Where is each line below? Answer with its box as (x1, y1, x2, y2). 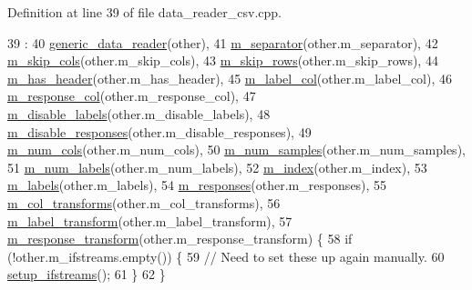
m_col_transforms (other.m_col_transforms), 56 (7, 193, 281, 212)
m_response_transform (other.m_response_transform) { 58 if (7, 229, 353, 248)
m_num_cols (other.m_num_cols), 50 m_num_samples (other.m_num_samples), (7, 140, 466, 159)
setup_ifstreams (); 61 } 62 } (7, 265, 166, 284)
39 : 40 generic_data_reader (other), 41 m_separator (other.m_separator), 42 (7, 33, 438, 52)
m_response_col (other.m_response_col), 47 (7, 86, 256, 105)
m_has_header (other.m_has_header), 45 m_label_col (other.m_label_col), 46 (7, 68, 453, 87)
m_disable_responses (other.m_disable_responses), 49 (7, 122, 312, 141)
